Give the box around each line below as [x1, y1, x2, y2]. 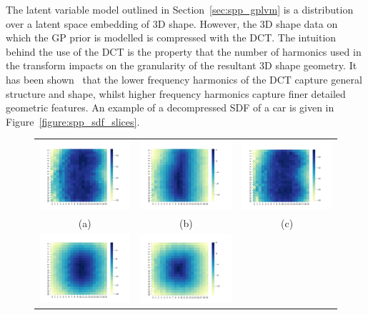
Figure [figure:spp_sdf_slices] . [6, 114, 140, 129]
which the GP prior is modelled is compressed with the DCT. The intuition [6, 30, 337, 45]
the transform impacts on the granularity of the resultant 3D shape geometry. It [6, 58, 357, 73]
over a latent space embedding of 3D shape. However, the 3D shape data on [6, 16, 338, 31]
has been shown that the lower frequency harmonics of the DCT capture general [6, 71, 362, 86]
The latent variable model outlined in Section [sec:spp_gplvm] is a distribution [6, 2, 354, 16]
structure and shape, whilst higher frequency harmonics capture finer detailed [6, 86, 346, 101]
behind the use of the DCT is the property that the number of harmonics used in [6, 44, 362, 59]
